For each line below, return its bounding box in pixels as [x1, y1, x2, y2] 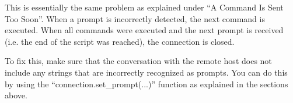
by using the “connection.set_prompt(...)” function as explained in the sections [5, 77, 288, 90]
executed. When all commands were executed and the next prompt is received [5, 24, 284, 36]
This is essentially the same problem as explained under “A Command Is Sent [5, 1, 284, 13]
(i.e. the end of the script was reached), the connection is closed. [5, 35, 235, 47]
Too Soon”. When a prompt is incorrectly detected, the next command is [5, 12, 265, 24]
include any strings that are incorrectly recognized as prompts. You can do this [5, 66, 288, 78]
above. [5, 89, 27, 101]
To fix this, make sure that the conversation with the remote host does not [5, 55, 272, 67]
